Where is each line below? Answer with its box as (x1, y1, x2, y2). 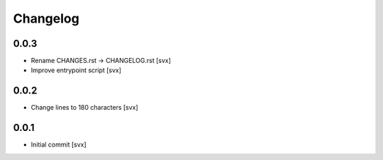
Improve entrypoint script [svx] (30, 66, 122, 74)
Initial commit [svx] (30, 140, 87, 149)
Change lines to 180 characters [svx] (30, 103, 138, 112)
